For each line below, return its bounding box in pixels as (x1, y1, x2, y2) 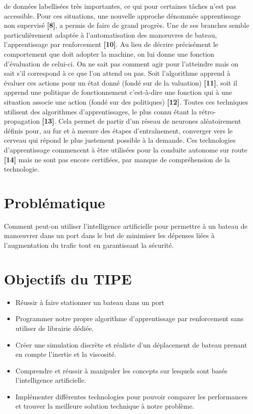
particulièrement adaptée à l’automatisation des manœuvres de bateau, (4, 29, 217, 40)
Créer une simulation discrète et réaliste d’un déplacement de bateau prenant (15, 339, 247, 349)
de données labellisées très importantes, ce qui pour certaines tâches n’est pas (4, 1, 236, 11)
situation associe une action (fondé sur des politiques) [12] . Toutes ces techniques (4, 96, 249, 107)
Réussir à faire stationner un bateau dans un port (15, 297, 164, 307)
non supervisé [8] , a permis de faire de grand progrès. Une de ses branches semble (4, 20, 250, 30)
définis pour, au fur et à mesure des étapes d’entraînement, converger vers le (4, 125, 233, 135)
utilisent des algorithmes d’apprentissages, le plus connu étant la (4, 106, 197, 116)
